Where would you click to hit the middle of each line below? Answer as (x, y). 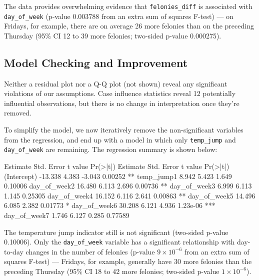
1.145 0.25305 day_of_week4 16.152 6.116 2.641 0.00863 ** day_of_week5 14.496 (130, 195)
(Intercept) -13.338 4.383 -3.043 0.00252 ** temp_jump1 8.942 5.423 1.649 (118, 176)
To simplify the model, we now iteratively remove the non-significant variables (124, 130)
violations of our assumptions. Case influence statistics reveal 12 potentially (120, 93)
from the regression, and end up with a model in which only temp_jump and (120, 139)
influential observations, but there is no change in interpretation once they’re (122, 103)
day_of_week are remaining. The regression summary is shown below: (111, 149)
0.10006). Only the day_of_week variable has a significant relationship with (119, 242)
